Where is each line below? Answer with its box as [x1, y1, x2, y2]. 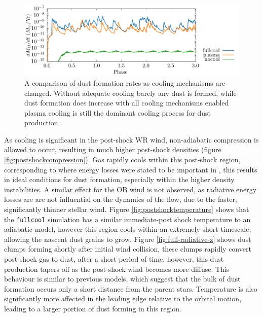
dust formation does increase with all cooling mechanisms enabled [24, 97, 229, 108]
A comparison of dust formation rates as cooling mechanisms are [24, 77, 226, 88]
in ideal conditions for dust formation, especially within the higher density [4, 174, 235, 185]
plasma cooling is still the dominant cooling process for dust [24, 107, 211, 118]
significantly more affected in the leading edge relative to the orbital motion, [4, 293, 242, 304]
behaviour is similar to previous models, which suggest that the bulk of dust [4, 273, 241, 284]
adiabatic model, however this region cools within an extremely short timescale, [4, 224, 251, 234]
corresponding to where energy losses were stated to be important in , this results [4, 164, 257, 174]
